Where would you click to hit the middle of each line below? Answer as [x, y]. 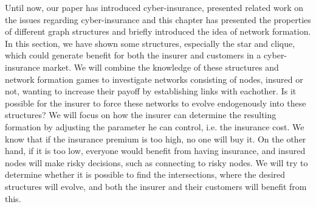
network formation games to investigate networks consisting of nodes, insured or [154, 79]
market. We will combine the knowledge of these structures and [161, 67]
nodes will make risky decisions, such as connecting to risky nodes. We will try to [156, 162]
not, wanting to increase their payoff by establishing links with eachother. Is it [151, 91]
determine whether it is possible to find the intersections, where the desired [145, 174]
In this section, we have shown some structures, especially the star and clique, [150, 43]
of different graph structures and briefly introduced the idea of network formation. [158, 31]
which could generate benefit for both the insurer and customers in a [133, 55]
